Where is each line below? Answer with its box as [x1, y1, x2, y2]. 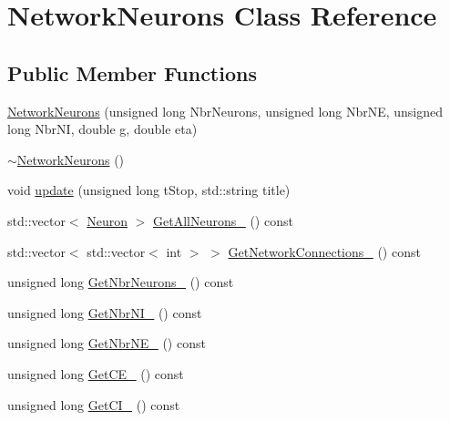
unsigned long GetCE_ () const [7, 364, 184, 383]
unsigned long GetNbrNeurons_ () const [7, 272, 234, 292]
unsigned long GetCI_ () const [7, 395, 180, 414]
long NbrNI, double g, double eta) [7, 119, 198, 139]
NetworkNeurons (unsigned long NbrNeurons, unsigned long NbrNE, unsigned [7, 101, 444, 120]
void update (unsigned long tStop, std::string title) [7, 180, 291, 200]
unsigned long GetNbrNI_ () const [7, 303, 202, 322]
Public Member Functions [7, 58, 257, 87]
